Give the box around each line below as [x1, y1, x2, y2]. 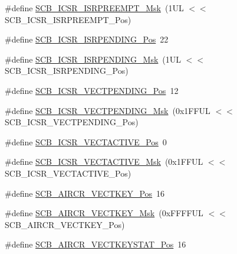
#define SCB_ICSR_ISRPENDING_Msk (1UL [5, 53, 182, 65]
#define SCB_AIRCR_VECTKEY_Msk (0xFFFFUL [5, 207, 203, 219]
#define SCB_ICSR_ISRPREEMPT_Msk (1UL [5, 2, 184, 14]
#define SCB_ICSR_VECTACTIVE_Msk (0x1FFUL [5, 155, 203, 168]
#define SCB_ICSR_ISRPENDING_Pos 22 [5, 33, 169, 45]
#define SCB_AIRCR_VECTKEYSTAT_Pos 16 [5, 238, 186, 250]
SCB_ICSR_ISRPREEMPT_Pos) [5, 13, 131, 25]
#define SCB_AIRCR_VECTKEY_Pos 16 [5, 187, 165, 199]
